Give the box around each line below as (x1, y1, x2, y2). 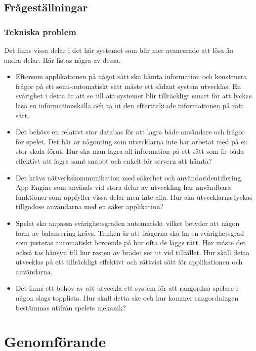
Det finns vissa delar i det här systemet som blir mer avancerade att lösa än (4, 45, 234, 55)
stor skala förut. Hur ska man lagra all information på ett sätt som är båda (15, 146, 244, 156)
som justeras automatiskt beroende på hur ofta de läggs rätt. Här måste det (15, 237, 246, 248)
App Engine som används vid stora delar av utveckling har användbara (15, 182, 231, 192)
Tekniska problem (4, 25, 77, 38)
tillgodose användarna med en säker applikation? (15, 201, 164, 212)
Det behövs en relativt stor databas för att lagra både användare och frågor (15, 127, 245, 137)
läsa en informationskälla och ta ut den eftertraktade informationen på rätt (15, 100, 244, 110)
